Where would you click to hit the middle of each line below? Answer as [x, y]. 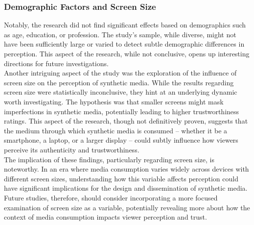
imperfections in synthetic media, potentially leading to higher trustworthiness [122, 111]
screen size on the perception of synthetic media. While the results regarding [119, 82]
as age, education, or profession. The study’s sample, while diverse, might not [120, 34]
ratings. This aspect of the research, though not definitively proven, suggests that [126, 121]
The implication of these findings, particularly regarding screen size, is [109, 159]
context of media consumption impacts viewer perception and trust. [105, 217]
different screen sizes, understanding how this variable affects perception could [121, 178]
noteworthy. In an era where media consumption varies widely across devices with [127, 169]
